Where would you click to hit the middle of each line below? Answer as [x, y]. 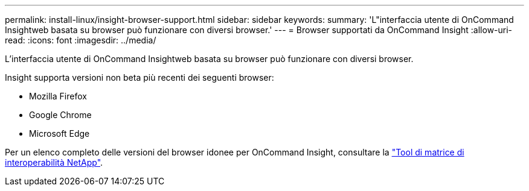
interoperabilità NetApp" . [54, 162]
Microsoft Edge [59, 133]
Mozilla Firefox [58, 96]
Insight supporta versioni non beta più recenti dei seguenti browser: [139, 77]
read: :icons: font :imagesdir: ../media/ [81, 40]
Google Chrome [60, 115]
